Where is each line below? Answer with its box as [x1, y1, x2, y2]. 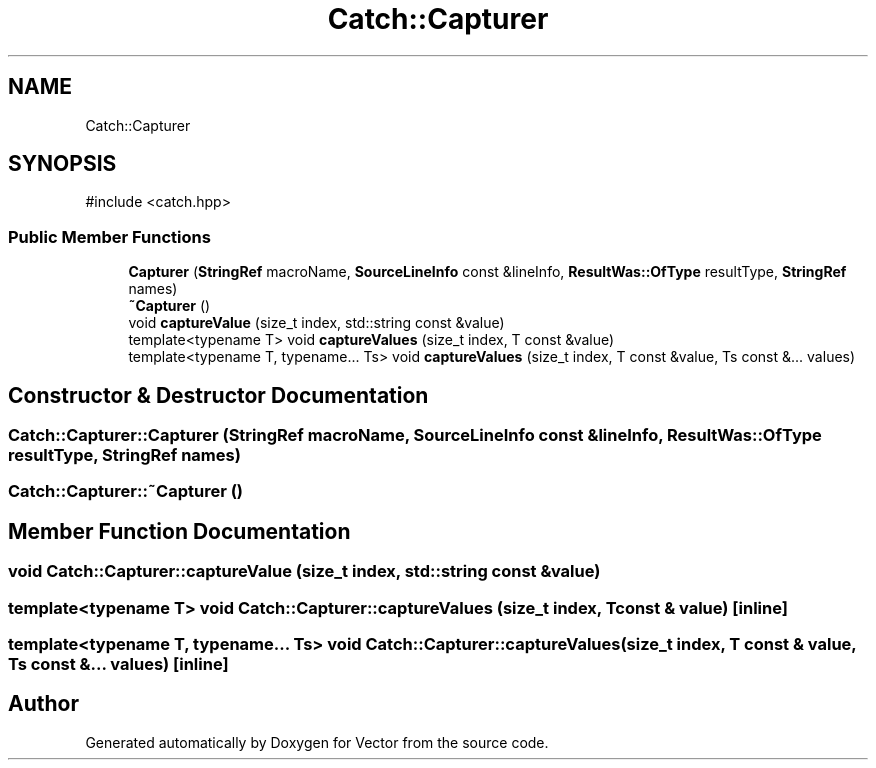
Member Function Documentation [8, 518, 351, 544]
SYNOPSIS [8, 151, 117, 177]
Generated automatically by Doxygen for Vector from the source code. [85, 733, 549, 751]
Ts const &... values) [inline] [8, 654, 229, 674]
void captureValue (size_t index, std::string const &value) [128, 314, 505, 332]
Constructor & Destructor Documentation [8, 382, 429, 408]
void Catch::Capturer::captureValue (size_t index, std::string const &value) [8, 561, 601, 582]
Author [8, 691, 79, 717]
